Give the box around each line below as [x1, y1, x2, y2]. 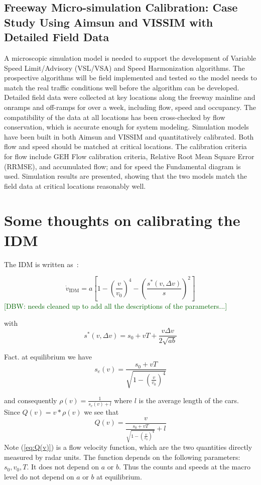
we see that [84, 407, 119, 417]
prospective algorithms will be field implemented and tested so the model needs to [4, 72, 257, 83]
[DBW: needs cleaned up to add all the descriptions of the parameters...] [4, 301, 227, 311]
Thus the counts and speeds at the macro [123, 461, 250, 472]
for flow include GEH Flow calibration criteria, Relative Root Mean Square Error [4, 151, 254, 161]
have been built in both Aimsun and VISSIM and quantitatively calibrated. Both [4, 131, 254, 142]
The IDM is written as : [4, 259, 79, 269]
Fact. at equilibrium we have [4, 351, 92, 361]
